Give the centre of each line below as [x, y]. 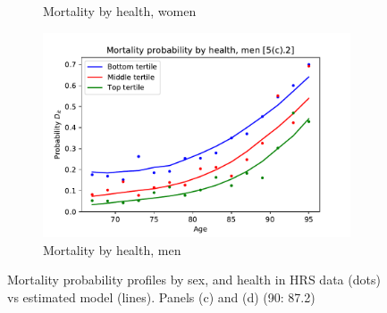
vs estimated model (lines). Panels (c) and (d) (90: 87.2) [161, 297]
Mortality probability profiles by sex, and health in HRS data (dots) [194, 280]
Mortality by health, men [112, 249]
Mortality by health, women [120, 11]
